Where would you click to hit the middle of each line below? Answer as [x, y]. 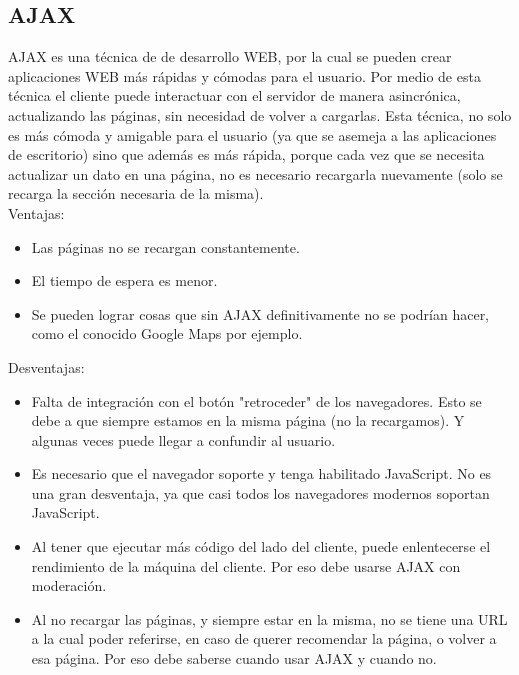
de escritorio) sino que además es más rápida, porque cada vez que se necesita [246, 154]
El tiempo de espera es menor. [124, 280]
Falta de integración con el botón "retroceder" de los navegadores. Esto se [256, 400]
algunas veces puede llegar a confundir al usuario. [183, 439]
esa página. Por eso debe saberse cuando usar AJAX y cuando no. [234, 658]
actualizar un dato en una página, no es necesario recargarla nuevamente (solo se [255, 173]
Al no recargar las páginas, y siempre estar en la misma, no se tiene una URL [269, 618]
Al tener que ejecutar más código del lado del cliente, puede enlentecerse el [261, 546]
